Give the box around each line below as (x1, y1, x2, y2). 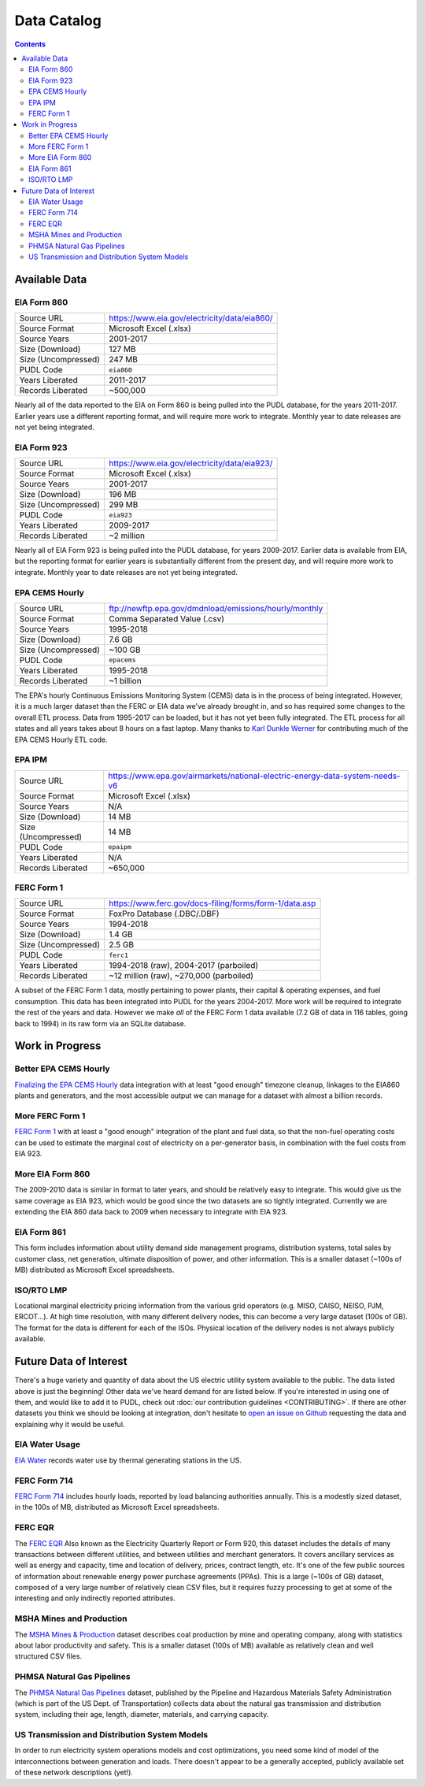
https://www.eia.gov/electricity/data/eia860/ (109, 313, 273, 324)
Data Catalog (14, 12, 102, 29)
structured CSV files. (14, 1652, 83, 1661)
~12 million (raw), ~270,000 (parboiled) (109, 970, 254, 981)
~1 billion (109, 675, 142, 686)
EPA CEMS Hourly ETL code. (14, 735, 108, 744)
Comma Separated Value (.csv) (109, 613, 224, 624)
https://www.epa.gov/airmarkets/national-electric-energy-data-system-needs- (107, 770, 401, 781)
